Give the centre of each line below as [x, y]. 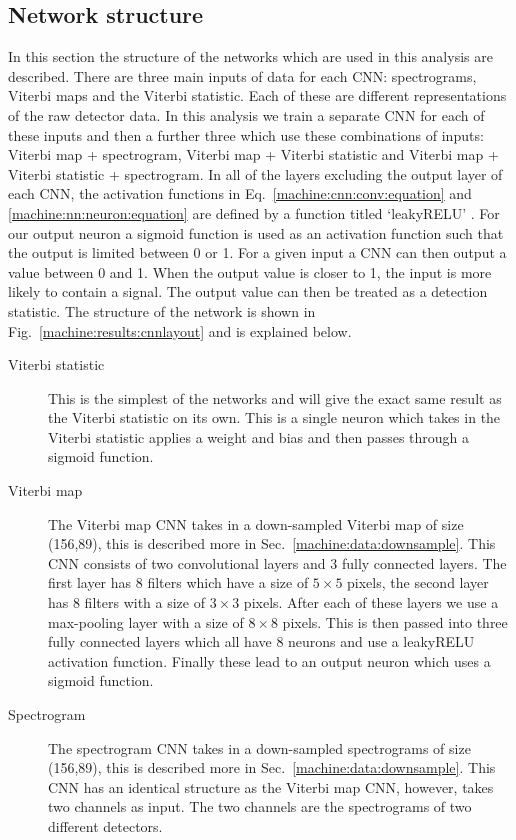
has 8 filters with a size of [126, 602]
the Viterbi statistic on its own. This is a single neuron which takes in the [274, 417]
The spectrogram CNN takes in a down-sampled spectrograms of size [259, 747]
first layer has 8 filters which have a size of [178, 582]
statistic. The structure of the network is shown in [162, 310]
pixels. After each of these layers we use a [371, 602]
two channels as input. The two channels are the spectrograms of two [260, 806]
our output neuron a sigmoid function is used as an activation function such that [256, 232]
